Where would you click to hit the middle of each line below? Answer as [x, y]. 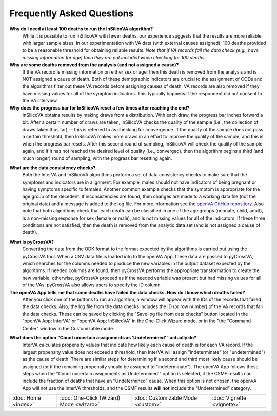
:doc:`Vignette [229, 398]
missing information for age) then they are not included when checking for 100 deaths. [114, 58]
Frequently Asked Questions [72, 13]
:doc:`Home [27, 398]
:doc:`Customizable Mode [166, 398]
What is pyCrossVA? [32, 242]
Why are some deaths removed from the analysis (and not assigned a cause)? [94, 65]
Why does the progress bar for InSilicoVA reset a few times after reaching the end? [100, 107]
